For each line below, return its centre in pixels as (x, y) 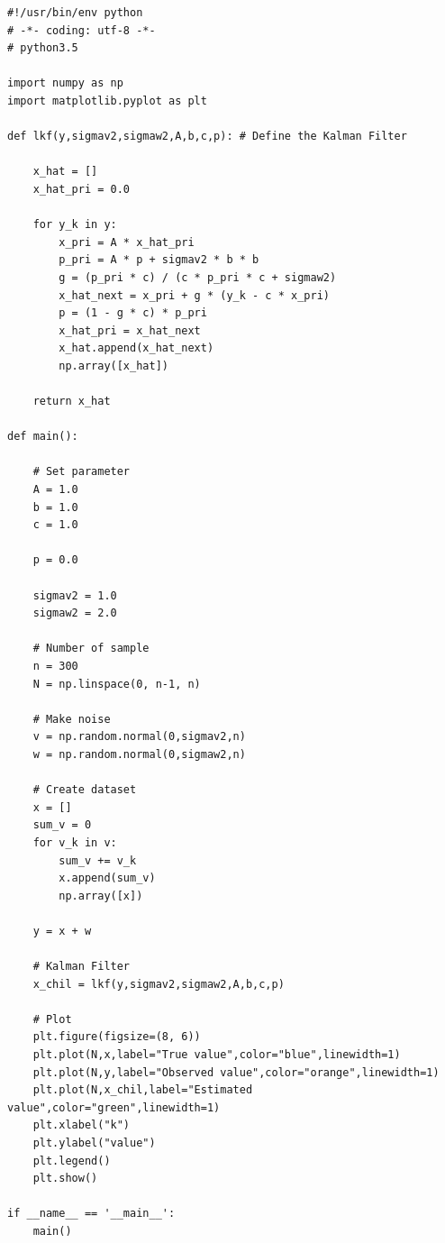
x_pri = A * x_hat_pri (127, 242)
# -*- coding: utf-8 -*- (82, 30)
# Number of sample (91, 649)
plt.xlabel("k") (82, 1125)
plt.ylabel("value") (94, 1143)
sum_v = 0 (62, 825)
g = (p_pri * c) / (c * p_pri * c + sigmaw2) (198, 277)
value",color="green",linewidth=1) (114, 1107)
